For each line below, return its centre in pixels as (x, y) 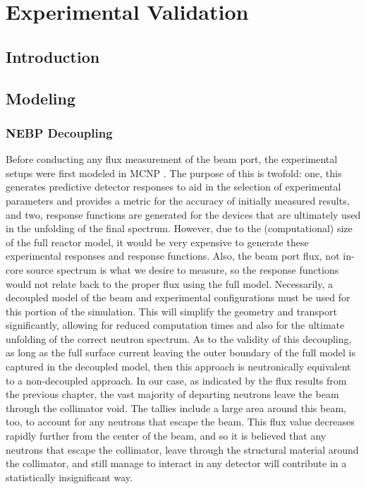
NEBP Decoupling (59, 132)
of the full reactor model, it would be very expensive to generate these (157, 242)
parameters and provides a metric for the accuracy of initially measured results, (178, 200)
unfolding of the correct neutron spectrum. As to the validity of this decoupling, (179, 338)
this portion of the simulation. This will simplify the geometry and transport (171, 311)
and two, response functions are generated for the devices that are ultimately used (183, 214)
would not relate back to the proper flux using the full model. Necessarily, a (169, 283)
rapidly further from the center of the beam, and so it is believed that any (166, 436)
